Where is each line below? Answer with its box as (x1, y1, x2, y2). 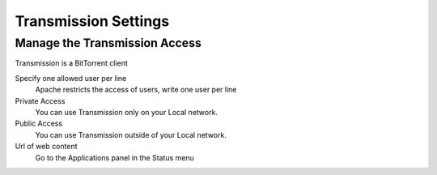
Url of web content (15, 142, 78, 152)
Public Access (15, 118, 63, 129)
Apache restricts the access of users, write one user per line (35, 85, 237, 95)
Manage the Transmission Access (15, 36, 202, 50)
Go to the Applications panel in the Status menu (35, 152, 194, 162)
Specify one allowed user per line (15, 73, 127, 83)
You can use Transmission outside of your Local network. (35, 130, 227, 139)
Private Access (15, 96, 66, 105)
